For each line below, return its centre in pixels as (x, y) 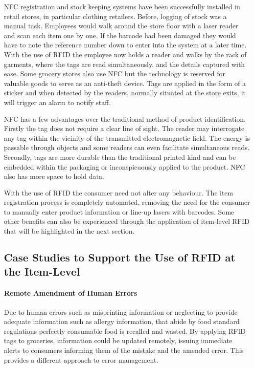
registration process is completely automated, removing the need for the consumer (127, 202)
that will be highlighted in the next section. (69, 231)
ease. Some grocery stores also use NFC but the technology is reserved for (115, 74)
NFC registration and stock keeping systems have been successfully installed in (122, 6)
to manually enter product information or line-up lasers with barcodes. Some (119, 211)
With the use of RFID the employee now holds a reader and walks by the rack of (125, 54)
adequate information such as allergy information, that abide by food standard (122, 321)
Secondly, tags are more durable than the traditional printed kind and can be (120, 157)
